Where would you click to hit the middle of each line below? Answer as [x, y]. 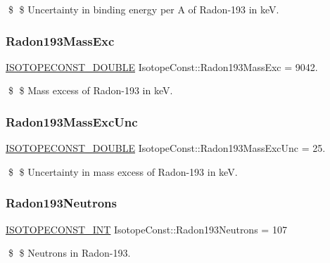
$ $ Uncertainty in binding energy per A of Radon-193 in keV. [144, 9]
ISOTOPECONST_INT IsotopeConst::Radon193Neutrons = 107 [146, 229]
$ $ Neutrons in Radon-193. [69, 253]
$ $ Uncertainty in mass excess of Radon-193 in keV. [123, 171]
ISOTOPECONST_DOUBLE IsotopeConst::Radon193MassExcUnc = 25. [166, 148]
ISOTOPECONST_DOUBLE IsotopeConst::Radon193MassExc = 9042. [162, 66]
